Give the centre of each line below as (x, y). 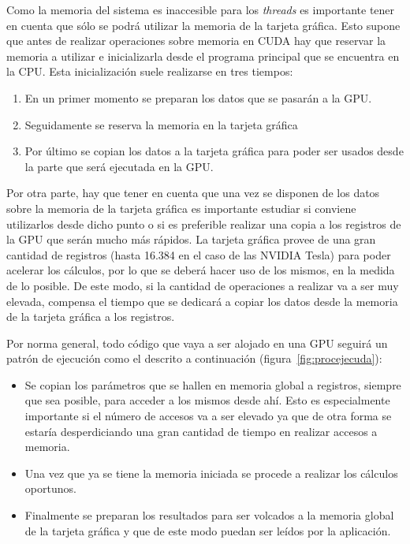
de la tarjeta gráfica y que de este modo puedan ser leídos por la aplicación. (208, 530)
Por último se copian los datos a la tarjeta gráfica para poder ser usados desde (214, 151)
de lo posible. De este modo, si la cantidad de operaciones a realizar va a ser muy (203, 285)
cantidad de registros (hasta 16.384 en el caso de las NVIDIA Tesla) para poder (199, 254)
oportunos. (50, 488)
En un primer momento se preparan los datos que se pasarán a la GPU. (198, 97)
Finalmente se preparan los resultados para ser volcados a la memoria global (209, 515)
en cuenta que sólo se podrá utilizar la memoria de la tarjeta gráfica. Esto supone (203, 25)
